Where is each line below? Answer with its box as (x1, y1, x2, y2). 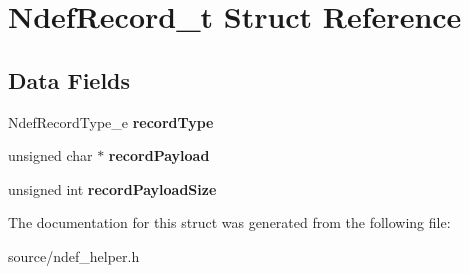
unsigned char (8, 145, 93, 166)
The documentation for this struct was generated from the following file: (8, 212, 451, 233)
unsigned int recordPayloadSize (8, 178, 217, 199)
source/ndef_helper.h (8, 245, 140, 266)
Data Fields (8, 64, 131, 95)
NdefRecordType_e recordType (8, 111, 214, 132)
